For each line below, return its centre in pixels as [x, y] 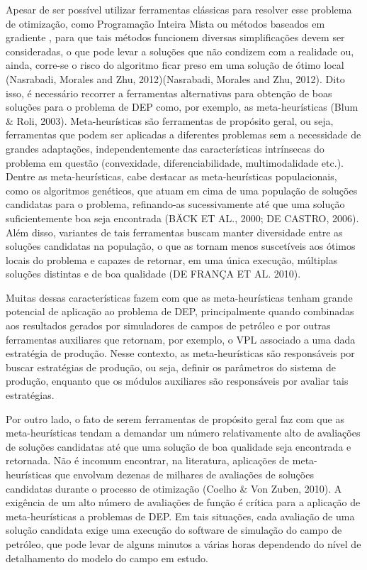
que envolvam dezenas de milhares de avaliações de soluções [184, 474]
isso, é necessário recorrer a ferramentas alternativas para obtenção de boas [169, 93]
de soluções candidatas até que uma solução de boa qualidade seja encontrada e [179, 446]
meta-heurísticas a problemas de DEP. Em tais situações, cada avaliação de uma [180, 516]
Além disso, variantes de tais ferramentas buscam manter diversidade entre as [174, 232]
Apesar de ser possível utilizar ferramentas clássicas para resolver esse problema [179, 9]
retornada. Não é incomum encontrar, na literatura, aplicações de [148, 460]
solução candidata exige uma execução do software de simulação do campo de [174, 530]
